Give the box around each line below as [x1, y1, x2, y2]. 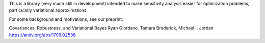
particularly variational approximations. [9, 7, 88, 13]
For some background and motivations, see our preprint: [9, 16, 123, 22]
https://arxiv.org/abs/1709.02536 [9, 32, 76, 38]
